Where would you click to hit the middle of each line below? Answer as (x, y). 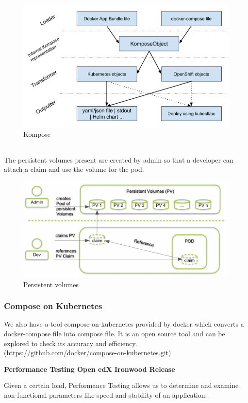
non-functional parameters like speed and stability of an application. (106, 394)
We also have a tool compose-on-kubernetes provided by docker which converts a (124, 324)
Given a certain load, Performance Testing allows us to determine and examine (121, 385)
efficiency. (123, 343)
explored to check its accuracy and (55, 343)
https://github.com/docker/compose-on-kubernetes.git (88, 353)
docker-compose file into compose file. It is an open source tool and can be (115, 333)
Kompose (37, 134)
